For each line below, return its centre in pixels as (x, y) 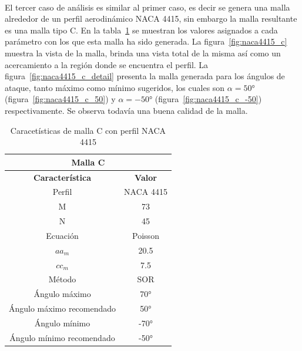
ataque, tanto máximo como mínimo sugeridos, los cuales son (115, 87)
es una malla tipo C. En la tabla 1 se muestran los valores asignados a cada (141, 30)
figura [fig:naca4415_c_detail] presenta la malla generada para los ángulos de (145, 76)
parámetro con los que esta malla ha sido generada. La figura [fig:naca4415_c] (146, 41)
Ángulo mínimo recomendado (62, 337)
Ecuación (62, 235)
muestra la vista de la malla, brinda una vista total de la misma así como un (143, 53)
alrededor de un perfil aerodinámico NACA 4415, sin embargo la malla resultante (151, 18)
